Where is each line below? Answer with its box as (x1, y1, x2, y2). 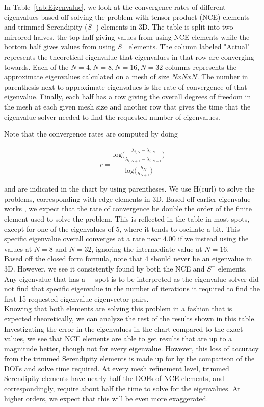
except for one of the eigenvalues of (4, 223, 114, 234)
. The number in (197, 71, 248, 82)
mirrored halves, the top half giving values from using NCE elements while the (4, 31, 250, 42)
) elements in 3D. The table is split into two (96, 21, 233, 32)
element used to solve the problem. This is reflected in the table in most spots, (4, 213, 250, 224)
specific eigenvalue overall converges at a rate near (4, 233, 161, 244)
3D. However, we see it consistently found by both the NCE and (4, 263, 205, 274)
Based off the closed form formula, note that (4, 253, 143, 264)
